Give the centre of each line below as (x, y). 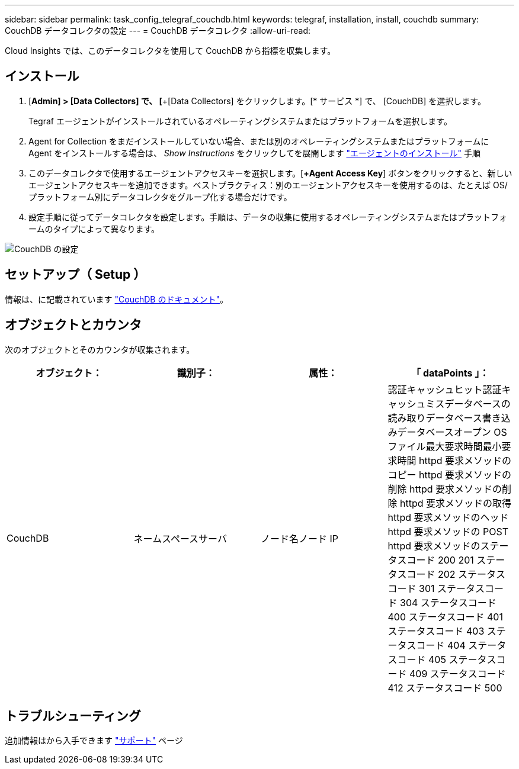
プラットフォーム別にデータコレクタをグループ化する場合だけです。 (160, 197)
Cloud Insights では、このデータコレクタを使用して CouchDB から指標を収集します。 (170, 51)
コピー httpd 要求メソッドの (450, 474)
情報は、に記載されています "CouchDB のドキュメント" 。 (116, 299)
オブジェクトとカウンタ (73, 325)
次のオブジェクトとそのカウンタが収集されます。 (100, 349)
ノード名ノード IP (300, 538)
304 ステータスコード (448, 602)
